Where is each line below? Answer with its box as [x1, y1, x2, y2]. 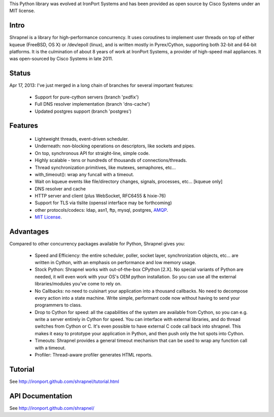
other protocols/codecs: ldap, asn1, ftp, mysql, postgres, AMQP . [35, 207, 168, 213]
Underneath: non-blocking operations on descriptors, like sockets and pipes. [35, 143, 195, 149]
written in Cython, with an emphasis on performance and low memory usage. [35, 259, 196, 265]
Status [9, 69, 31, 78]
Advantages [9, 228, 49, 236]
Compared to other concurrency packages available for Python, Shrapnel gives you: [9, 241, 185, 247]
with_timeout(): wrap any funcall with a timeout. [35, 171, 134, 177]
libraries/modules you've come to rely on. [35, 281, 122, 287]
